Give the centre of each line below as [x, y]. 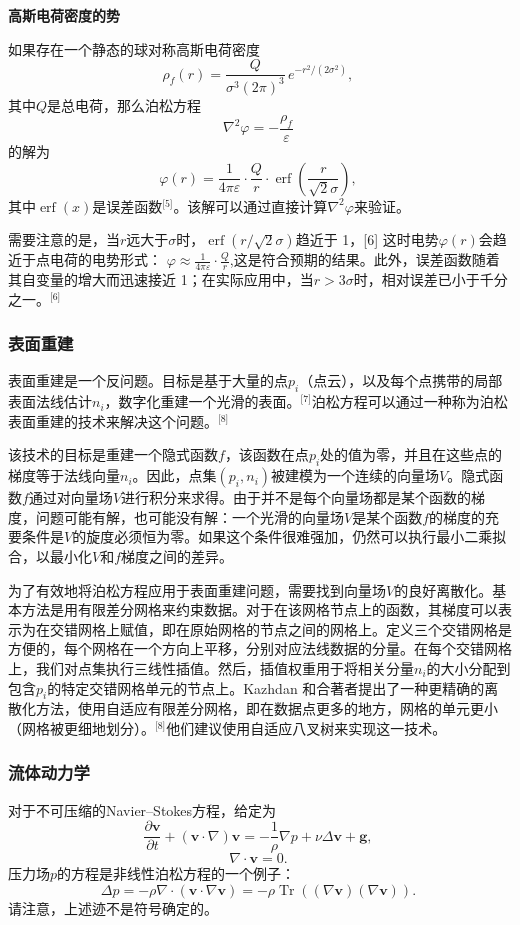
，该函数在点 [266, 454]
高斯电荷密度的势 [64, 15]
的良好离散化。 [443, 589]
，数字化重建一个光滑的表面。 [202, 401]
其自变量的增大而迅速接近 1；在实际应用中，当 [161, 279]
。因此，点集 [174, 475]
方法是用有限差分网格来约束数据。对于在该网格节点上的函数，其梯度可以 [259, 609]
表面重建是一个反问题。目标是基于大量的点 [148, 380]
